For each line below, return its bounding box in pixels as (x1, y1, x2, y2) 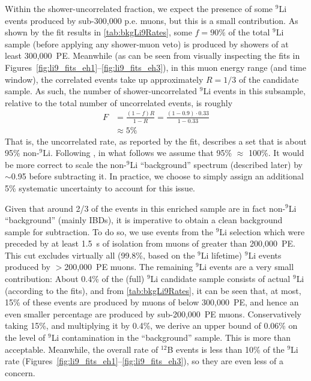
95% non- (5, 146, 40, 159)
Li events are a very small (199, 260, 294, 273)
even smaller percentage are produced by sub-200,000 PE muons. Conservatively (5, 307, 301, 320)
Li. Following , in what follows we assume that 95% (43, 146, 232, 159)
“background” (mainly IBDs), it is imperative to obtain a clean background (5, 214, 283, 226)
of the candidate (238, 73, 299, 85)
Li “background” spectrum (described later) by (130, 158, 303, 170)
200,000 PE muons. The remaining (64, 260, 193, 273)
